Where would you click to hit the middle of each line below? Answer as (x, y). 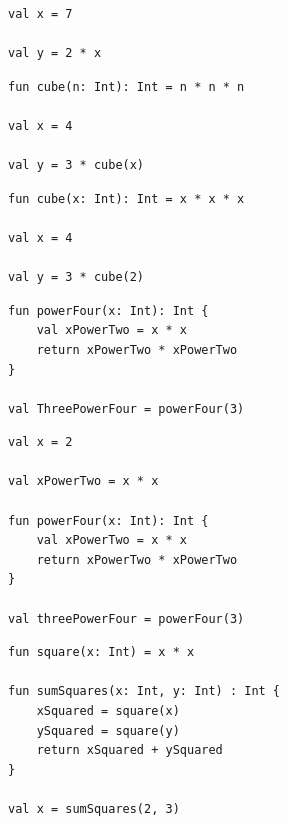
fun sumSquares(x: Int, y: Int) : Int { (144, 691)
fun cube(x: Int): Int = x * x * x (126, 198)
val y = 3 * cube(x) (76, 165)
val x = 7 (40, 14)
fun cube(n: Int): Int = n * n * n (126, 86)
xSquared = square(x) (108, 711)
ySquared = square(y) (108, 730)
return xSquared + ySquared (129, 750)
